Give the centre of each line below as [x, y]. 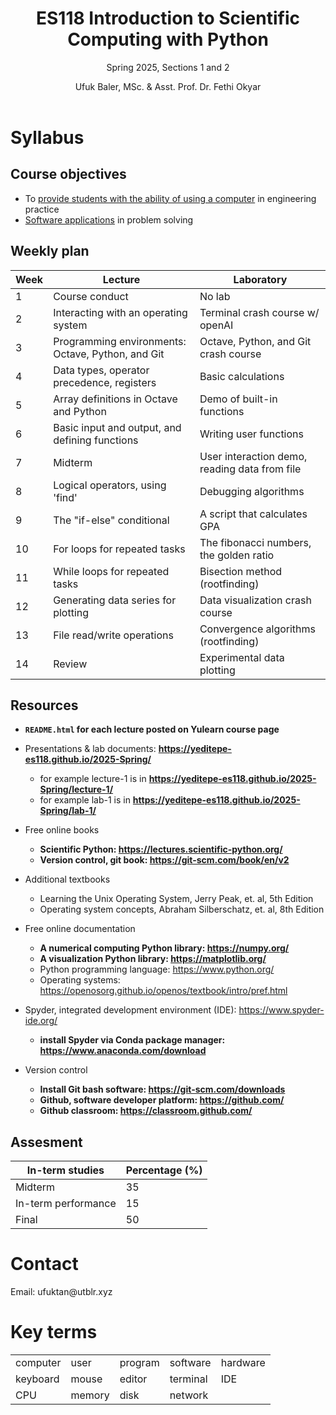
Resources [44, 705]
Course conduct [91, 296]
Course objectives [68, 174]
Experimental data [242, 657]
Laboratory [260, 279]
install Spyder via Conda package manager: [132, 1040]
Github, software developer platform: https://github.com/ [162, 1100]
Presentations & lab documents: [90, 749]
